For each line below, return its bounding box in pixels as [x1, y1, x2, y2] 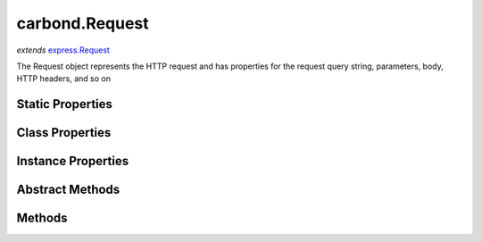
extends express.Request [16, 45, 111, 55]
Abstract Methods [16, 182, 120, 197]
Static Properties [16, 96, 113, 112]
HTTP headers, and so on [16, 73, 112, 84]
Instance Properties [16, 154, 129, 169]
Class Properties [16, 125, 112, 140]
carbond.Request [16, 13, 149, 33]
